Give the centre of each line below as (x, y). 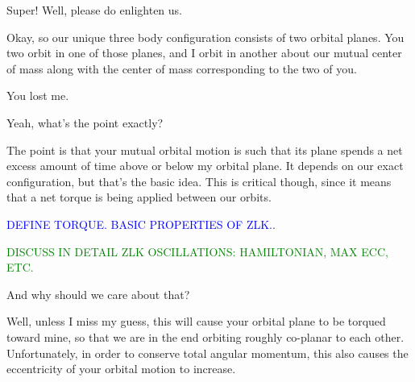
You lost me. (38, 95)
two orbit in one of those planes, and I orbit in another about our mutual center (204, 53)
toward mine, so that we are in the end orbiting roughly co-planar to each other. (205, 336)
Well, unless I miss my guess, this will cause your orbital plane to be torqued (196, 321)
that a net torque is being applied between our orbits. (139, 197)
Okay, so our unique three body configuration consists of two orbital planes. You (205, 37)
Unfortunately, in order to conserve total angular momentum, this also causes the (207, 353)
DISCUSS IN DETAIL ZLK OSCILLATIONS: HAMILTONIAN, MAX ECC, (197, 251)
